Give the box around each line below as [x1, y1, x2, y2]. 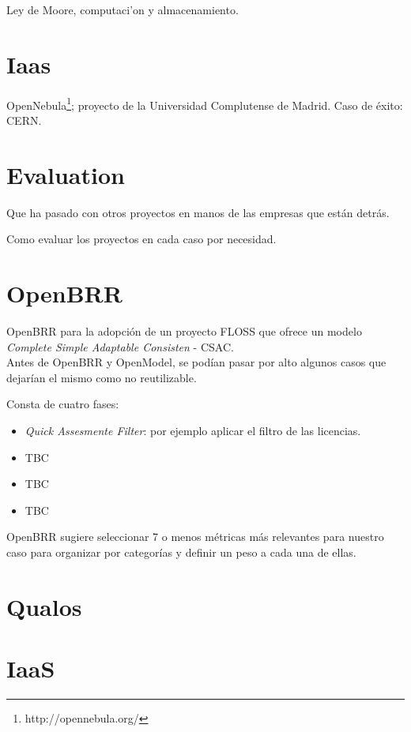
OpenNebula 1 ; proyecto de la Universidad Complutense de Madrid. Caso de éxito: [6, 94, 403, 113]
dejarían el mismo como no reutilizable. [6, 369, 197, 385]
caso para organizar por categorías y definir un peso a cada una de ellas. [6, 543, 356, 560]
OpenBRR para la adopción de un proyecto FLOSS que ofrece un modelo [6, 323, 362, 339]
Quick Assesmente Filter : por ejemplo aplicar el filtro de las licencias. [25, 422, 361, 438]
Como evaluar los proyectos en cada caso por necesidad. [6, 231, 277, 247]
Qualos [6, 590, 82, 622]
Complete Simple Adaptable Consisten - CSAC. [6, 338, 234, 355]
